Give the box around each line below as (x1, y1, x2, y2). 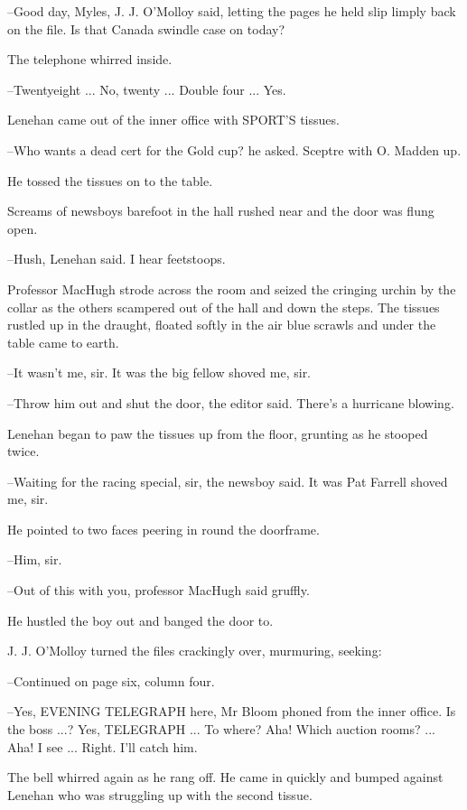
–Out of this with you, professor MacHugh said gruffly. (7, 581, 310, 600)
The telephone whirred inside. (7, 50, 173, 69)
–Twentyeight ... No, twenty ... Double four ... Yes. (7, 79, 286, 98)
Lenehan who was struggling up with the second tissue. (7, 785, 313, 804)
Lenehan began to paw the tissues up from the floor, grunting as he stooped (7, 424, 428, 442)
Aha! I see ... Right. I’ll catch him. (7, 737, 198, 756)
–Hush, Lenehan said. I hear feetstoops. (7, 249, 226, 268)
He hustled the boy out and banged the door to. (7, 610, 274, 629)
